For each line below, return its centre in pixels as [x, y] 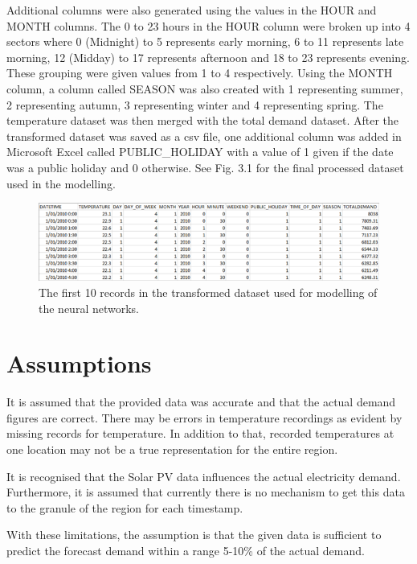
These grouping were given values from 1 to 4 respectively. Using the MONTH [200, 73]
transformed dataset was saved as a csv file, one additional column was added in [204, 136]
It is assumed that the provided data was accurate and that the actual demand [201, 402]
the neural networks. [89, 308]
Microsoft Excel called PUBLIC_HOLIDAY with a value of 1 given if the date [200, 152]
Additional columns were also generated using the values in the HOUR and [192, 10]
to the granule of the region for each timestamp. [125, 507]
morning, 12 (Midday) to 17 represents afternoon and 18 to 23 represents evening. [208, 57]
